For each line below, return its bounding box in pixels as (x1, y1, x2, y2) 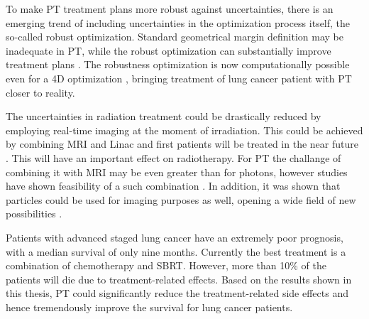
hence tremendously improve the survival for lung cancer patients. (6, 299, 293, 314)
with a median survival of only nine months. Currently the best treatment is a (6, 244, 346, 259)
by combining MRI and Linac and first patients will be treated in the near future (6, 136, 358, 151)
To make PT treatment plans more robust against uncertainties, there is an (6, 1, 334, 16)
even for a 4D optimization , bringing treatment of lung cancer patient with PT (6, 70, 352, 85)
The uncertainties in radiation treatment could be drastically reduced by (6, 109, 321, 124)
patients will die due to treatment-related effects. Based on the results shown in (6, 271, 352, 286)
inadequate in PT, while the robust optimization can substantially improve (6, 43, 331, 58)
